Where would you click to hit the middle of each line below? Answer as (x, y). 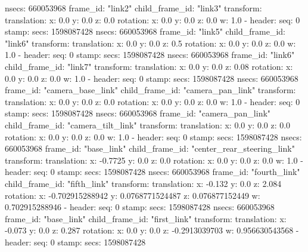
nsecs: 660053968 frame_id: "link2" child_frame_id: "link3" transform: (133, 8)
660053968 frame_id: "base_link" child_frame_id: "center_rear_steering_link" (150, 148)
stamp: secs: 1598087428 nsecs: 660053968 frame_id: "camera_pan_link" (138, 113)
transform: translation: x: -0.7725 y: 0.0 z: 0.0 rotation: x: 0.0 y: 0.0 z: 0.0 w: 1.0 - (154, 160)
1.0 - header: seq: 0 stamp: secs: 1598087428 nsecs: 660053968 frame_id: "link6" (150, 55)
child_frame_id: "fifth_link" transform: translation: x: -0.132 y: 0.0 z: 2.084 (143, 183)
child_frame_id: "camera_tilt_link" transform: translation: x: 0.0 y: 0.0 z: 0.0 (148, 125)
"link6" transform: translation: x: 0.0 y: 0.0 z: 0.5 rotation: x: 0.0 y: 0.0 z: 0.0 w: (150, 43)
